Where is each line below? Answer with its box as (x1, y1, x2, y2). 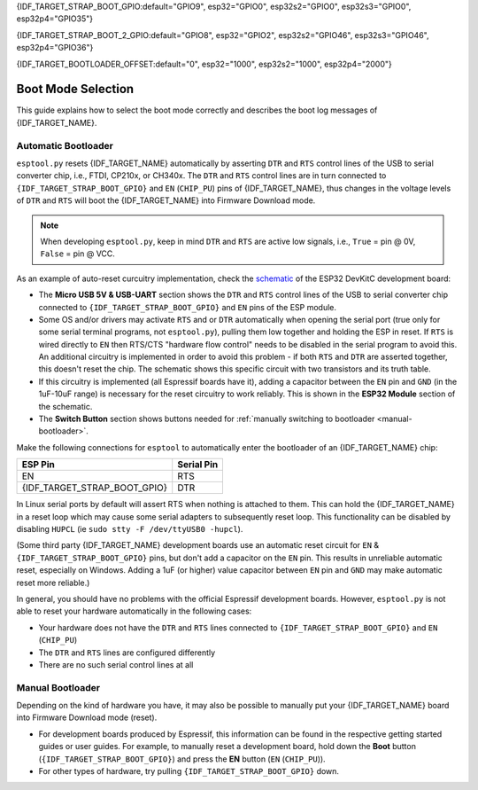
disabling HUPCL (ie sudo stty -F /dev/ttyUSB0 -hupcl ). (16, 523, 243, 534)
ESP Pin (21, 458, 55, 471)
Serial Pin (177, 458, 219, 471)
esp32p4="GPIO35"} (16, 13, 94, 24)
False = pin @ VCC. (40, 248, 115, 259)
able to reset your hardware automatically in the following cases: (16, 606, 252, 616)
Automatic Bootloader (16, 139, 114, 152)
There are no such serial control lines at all (38, 659, 194, 669)
